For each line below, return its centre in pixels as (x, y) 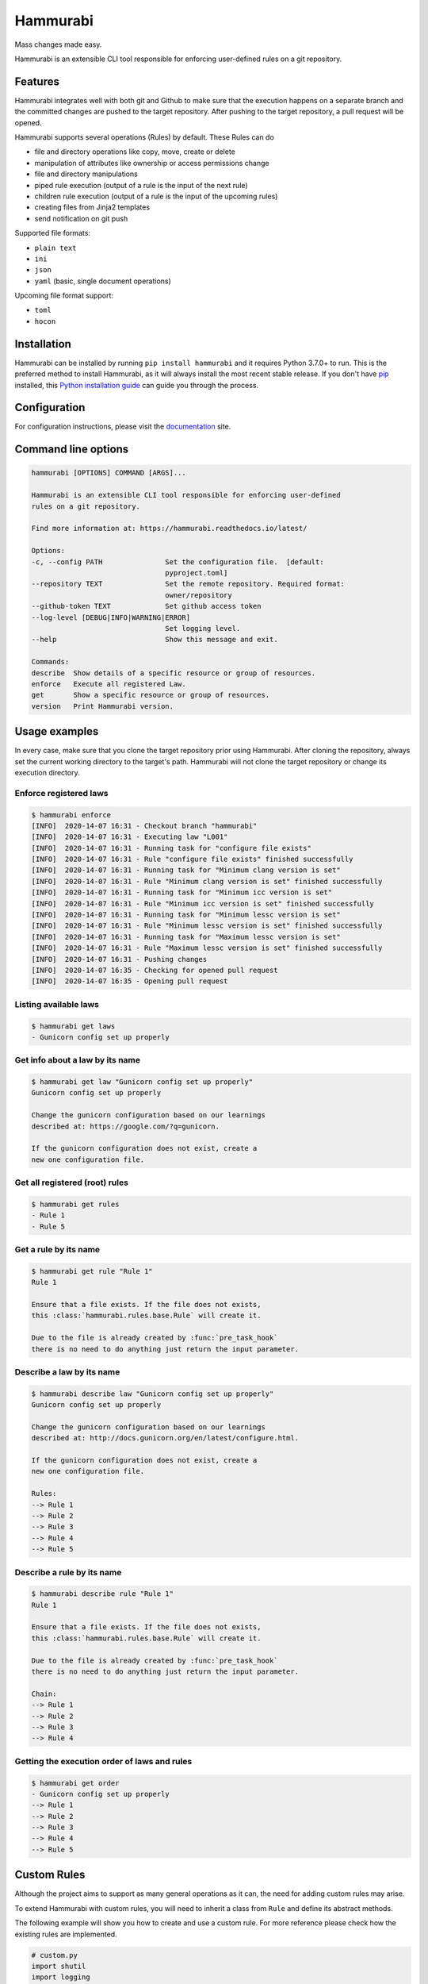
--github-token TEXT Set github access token (146, 606)
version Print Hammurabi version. (103, 706)
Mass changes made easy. (58, 44)
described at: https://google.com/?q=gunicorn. (125, 1126)
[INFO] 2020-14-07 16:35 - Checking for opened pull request (155, 970)
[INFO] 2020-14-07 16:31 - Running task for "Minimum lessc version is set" (186, 915)
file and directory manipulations (86, 174)
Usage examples (57, 731)
